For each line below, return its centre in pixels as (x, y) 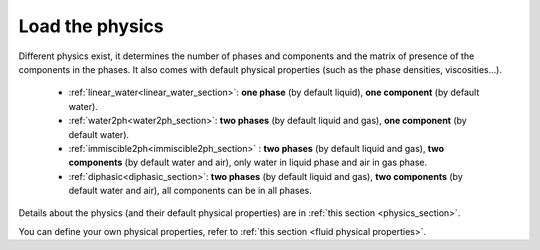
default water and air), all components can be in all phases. (190, 191)
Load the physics (91, 26)
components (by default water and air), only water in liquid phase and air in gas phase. (248, 162)
